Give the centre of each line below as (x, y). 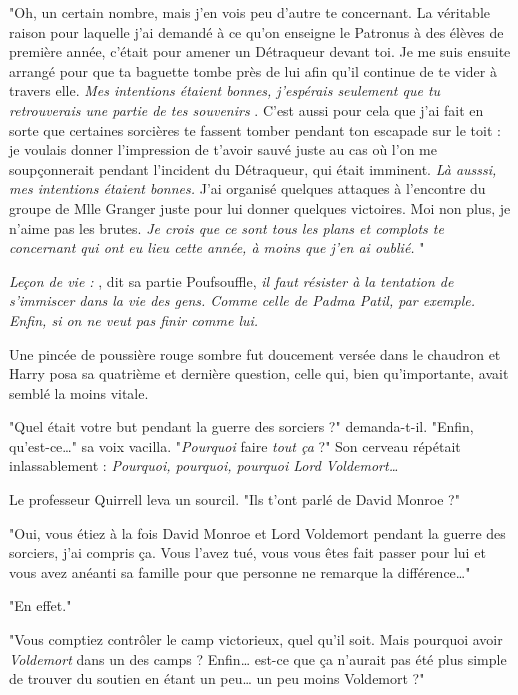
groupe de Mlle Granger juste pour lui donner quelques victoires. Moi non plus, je (260, 207)
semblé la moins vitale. (79, 392)
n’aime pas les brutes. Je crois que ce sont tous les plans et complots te (226, 227)
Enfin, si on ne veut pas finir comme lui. (134, 319)
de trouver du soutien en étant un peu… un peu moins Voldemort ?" (217, 678)
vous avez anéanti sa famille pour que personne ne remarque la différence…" (240, 571)
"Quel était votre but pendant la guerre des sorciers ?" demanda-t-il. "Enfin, (241, 426)
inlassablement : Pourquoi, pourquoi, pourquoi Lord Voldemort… (204, 465)
